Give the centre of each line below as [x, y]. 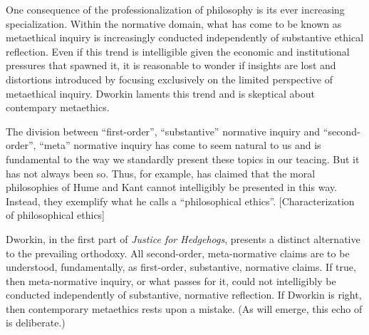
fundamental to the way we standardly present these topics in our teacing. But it [183, 159]
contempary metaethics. [58, 107]
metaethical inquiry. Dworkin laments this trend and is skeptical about [160, 93]
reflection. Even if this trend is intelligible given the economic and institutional [178, 51]
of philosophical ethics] [56, 215]
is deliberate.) [36, 323]
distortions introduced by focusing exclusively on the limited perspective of [170, 79]
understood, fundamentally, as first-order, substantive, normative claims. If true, [181, 267]
